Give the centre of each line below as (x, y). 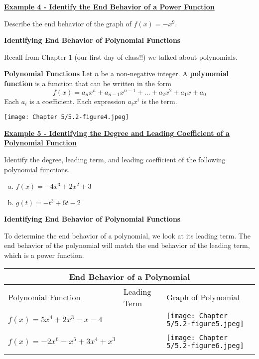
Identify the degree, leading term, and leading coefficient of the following (115, 160)
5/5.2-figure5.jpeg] (205, 323)
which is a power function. (44, 255)
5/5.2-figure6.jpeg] (205, 345)
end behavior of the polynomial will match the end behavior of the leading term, (127, 245)
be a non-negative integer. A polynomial (165, 73)
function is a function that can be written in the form (88, 83)
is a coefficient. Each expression (77, 101)
